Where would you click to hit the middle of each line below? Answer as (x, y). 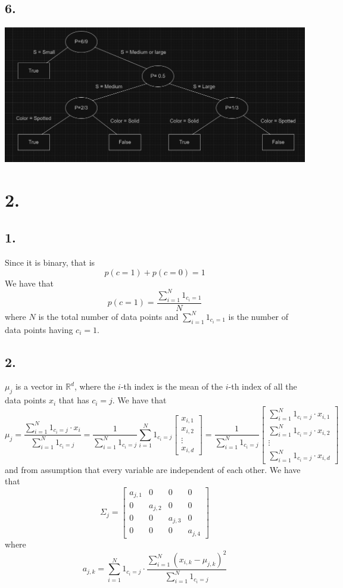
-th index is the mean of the (172, 386)
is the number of (258, 316)
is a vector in (39, 386)
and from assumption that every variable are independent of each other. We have (153, 469)
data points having (39, 329)
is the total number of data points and (108, 316)
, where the (95, 386)
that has (74, 400)
